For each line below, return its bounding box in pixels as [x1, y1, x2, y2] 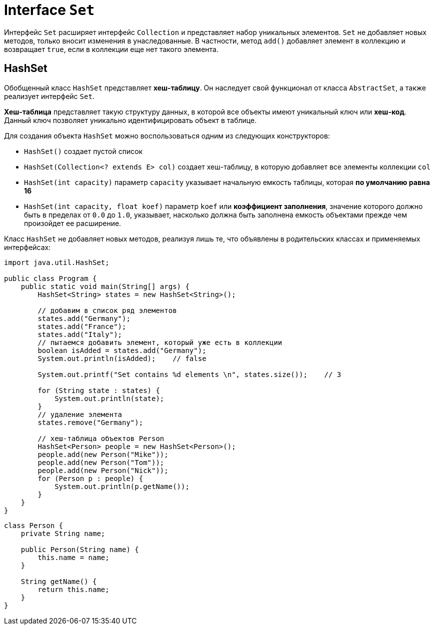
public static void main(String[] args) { [20, 282, 189, 290]
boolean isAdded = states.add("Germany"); [37, 346, 206, 354]
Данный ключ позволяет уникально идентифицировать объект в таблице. [4, 115, 257, 124]
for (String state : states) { [37, 386, 160, 394]
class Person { [4, 521, 63, 529]
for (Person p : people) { [37, 474, 143, 482]
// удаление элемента [37, 410, 122, 418]
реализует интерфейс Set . [4, 91, 94, 100]
